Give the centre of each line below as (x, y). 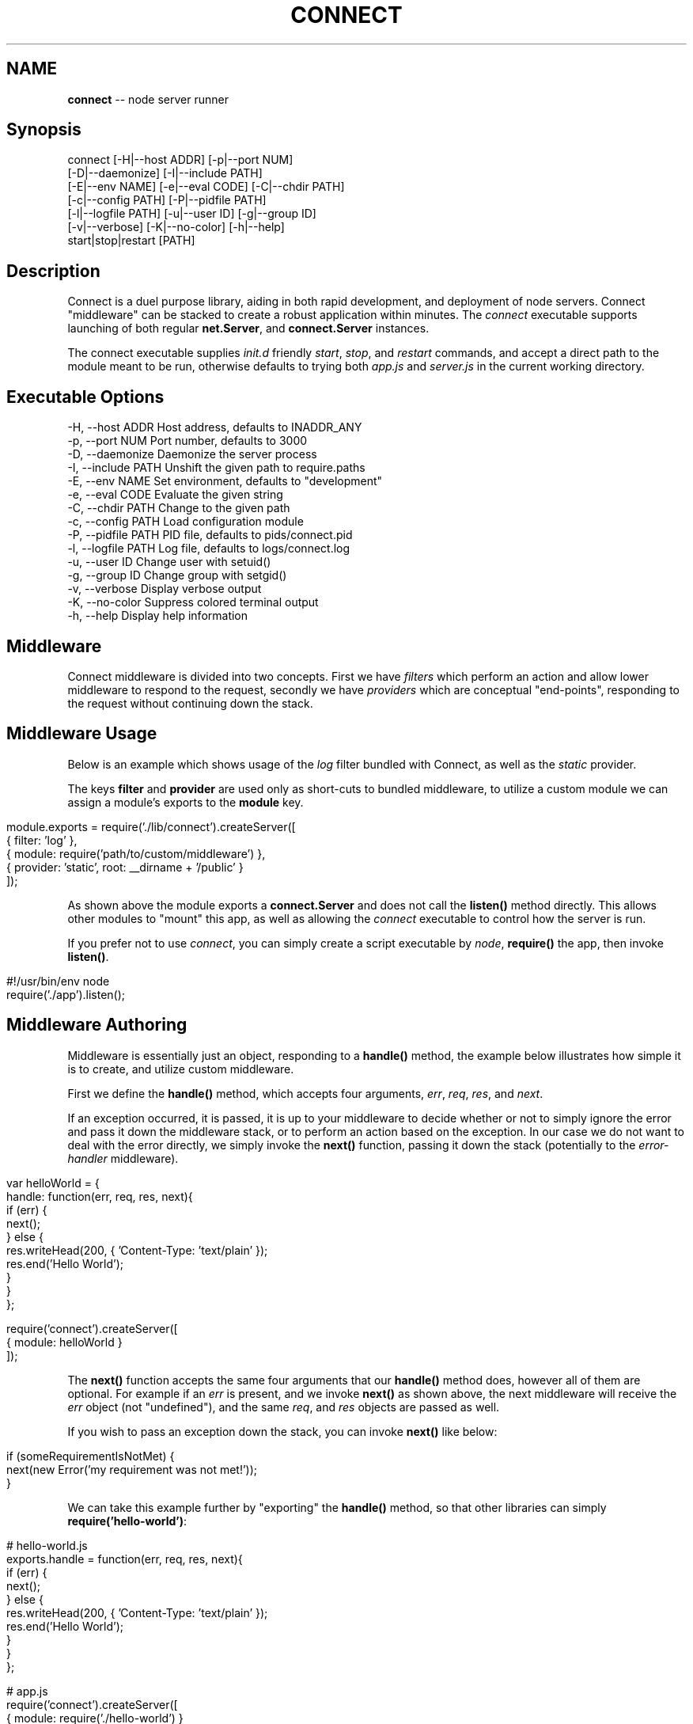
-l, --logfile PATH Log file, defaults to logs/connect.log (209, 549)
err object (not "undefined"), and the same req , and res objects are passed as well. (284, 1407)
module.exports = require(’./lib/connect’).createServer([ (151, 826)
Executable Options (85, 397)
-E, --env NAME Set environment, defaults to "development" (225, 481)
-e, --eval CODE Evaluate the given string (175, 495)
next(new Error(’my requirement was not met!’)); (132, 1469)
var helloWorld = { (53, 1183)
